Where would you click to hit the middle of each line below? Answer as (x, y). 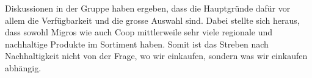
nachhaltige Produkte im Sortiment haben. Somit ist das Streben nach (137, 44)
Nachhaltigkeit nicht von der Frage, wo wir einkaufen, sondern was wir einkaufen (156, 56)
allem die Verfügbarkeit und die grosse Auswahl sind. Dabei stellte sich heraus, (152, 20)
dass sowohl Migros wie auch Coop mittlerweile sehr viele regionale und (139, 32)
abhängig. (23, 67)
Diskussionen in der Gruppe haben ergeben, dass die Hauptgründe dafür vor (148, 8)
